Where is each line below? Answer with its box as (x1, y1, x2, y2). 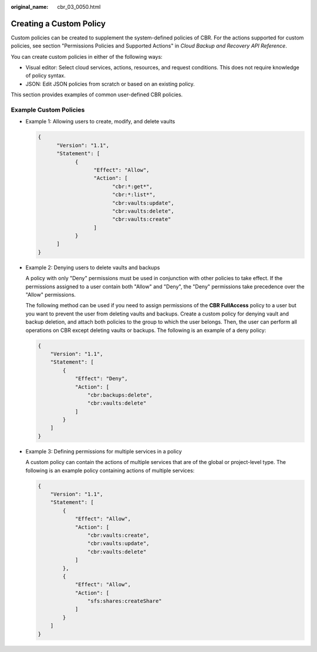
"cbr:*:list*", (112, 191, 156, 198)
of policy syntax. (25, 72, 66, 79)
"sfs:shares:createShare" (87, 598, 162, 604)
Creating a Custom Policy (11, 18, 106, 29)
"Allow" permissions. (25, 291, 76, 298)
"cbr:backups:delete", (87, 391, 153, 398)
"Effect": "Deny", (75, 375, 129, 382)
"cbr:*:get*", (112, 183, 153, 190)
